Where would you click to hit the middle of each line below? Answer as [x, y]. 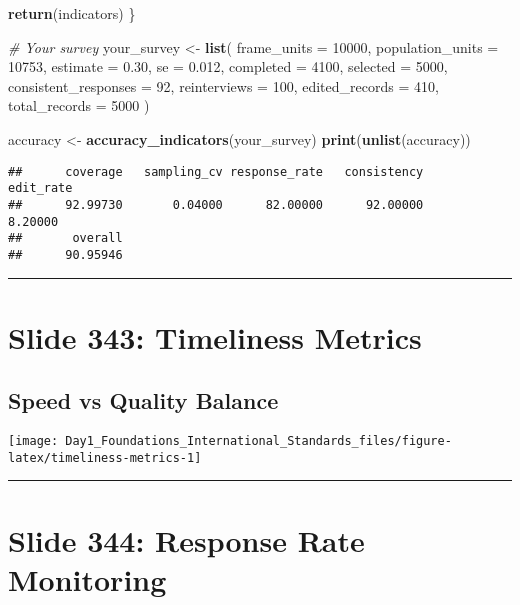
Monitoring [87, 578]
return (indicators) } [72, 13]
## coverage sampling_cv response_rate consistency [216, 171]
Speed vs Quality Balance [143, 400]
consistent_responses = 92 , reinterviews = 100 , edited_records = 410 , [223, 85]
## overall [65, 238]
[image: [33, 441]
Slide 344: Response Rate [186, 539]
